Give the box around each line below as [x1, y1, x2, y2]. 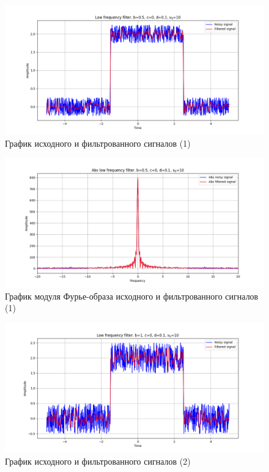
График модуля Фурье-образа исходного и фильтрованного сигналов [5, 289, 259, 302]
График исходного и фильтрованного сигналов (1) [5, 136, 191, 149]
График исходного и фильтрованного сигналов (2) [5, 454, 191, 467]
